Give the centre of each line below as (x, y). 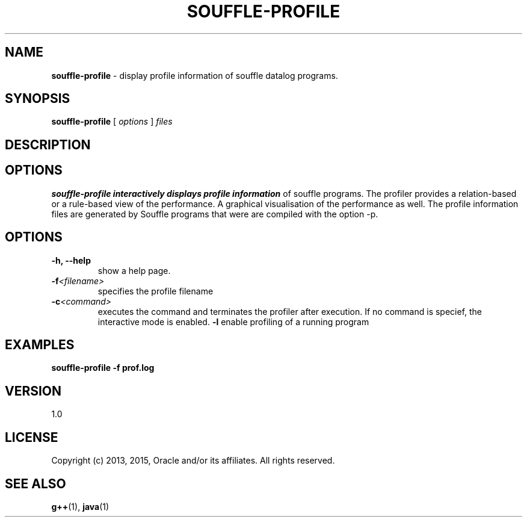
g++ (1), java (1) (80, 506)
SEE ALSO (35, 483)
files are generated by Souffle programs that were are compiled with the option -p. (215, 214)
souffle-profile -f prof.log (103, 368)
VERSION (33, 391)
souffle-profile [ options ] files (112, 122)
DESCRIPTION (48, 144)
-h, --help (71, 260)
